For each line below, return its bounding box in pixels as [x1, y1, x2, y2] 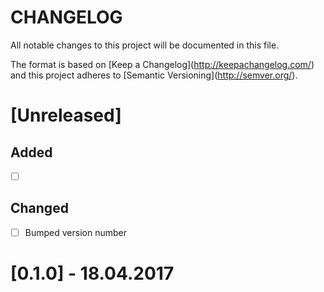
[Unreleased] [10, 104, 122, 127]
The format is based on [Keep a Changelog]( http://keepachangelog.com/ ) [10, 58, 315, 70]
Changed [10, 200, 69, 217]
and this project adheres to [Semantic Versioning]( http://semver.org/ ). [10, 69, 298, 81]
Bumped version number [24, 226, 127, 238]
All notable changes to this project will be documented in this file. [10, 39, 280, 51]
